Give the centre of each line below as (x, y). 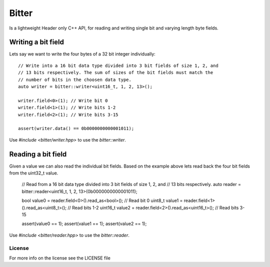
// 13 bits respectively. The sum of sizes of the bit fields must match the (116, 73)
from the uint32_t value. (34, 173)
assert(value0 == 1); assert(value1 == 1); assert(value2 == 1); (84, 224)
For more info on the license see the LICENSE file (60, 258)
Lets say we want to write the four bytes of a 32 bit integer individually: (82, 54)
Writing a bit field (37, 42)
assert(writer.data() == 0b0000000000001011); (76, 128)
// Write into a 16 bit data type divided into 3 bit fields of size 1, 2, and (118, 65)
